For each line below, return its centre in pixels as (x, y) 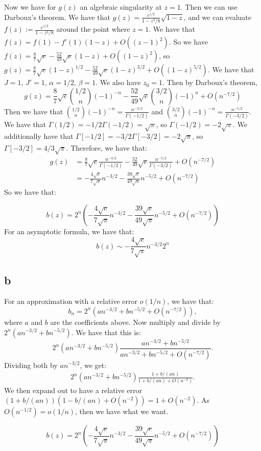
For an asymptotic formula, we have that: (69, 231)
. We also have (118, 82)
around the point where (93, 29)
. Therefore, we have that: (106, 147)
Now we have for (30, 7)
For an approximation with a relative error (71, 301)
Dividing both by (31, 365)
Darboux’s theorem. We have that (57, 17)
